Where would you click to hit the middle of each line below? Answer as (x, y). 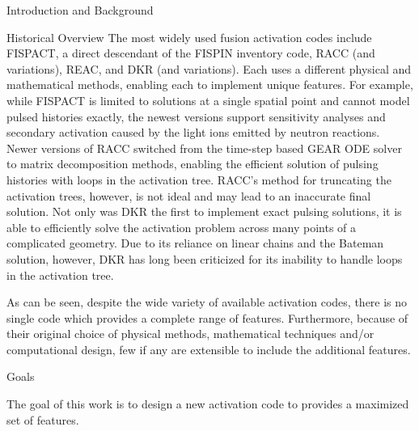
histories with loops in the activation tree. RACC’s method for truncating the (199, 179)
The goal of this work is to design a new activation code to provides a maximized (208, 404)
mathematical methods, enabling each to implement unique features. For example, (210, 85)
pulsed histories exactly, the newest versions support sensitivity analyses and (196, 116)
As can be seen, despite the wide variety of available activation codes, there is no (207, 302)
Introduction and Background (80, 10)
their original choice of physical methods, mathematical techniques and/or (190, 334)
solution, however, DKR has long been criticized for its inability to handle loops (205, 258)
